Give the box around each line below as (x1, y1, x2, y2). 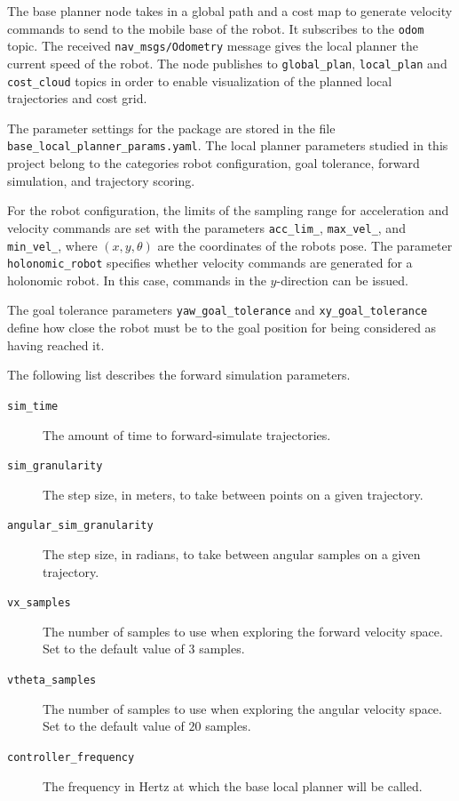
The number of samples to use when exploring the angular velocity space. (43, 699, 442, 717)
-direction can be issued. (276, 270, 408, 289)
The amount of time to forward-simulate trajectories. (43, 425, 331, 444)
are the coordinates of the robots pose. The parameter (157, 236, 453, 254)
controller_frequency (7, 750, 135, 764)
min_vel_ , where (7, 236, 98, 254)
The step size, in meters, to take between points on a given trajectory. (43, 485, 423, 503)
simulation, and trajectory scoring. (7, 171, 195, 189)
